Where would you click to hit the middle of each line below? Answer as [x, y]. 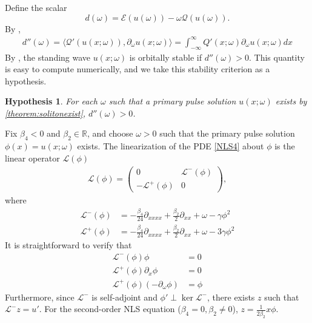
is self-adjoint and [124, 297]
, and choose [110, 133]
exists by [291, 101]
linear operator [32, 158]
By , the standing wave [48, 57]
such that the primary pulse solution [227, 133]
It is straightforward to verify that [68, 244]
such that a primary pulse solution [172, 101]
